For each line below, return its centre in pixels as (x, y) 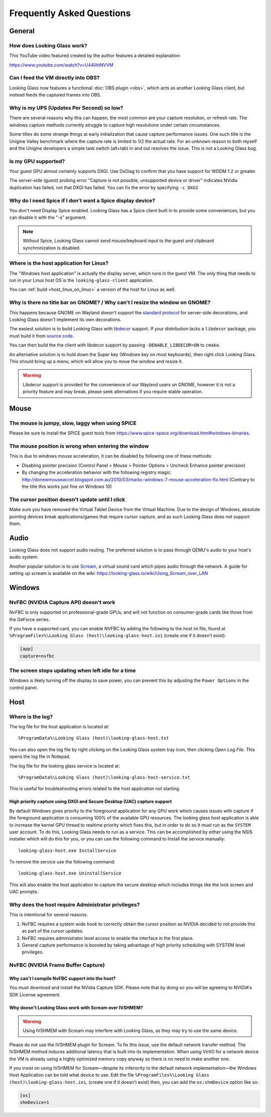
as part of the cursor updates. (53, 931)
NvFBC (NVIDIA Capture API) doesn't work (62, 602)
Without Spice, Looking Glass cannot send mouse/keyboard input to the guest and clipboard (118, 241)
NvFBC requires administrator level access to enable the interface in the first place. (108, 938)
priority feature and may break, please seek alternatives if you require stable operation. (113, 392)
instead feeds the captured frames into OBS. (55, 95)
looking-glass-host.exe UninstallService (70, 873)
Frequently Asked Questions (70, 13)
